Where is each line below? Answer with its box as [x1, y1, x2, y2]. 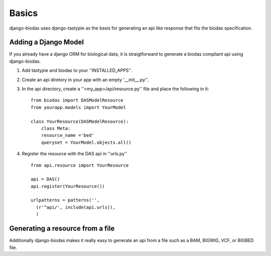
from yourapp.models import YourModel [31, 104, 126, 110]
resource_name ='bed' [41, 133, 95, 138]
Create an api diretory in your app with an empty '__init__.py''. [22, 77, 149, 83]
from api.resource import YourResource [31, 162, 129, 168]
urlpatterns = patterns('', [31, 197, 100, 203]
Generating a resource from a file [9, 224, 115, 233]
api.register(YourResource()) [31, 183, 105, 189]
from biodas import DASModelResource [31, 98, 124, 103]
